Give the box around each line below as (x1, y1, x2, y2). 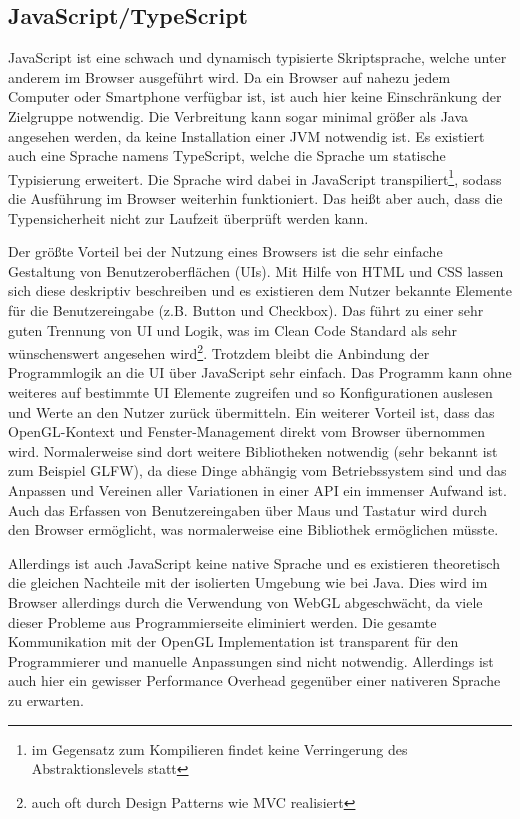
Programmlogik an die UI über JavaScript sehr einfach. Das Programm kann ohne (8, 362, 512, 383)
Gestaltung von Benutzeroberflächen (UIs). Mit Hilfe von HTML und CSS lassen (8, 260, 504, 281)
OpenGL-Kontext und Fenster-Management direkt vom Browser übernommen (8, 421, 486, 442)
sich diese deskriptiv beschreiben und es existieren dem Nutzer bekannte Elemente (8, 280, 512, 301)
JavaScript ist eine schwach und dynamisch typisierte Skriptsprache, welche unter (8, 47, 507, 68)
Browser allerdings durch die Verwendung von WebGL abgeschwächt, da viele (8, 591, 483, 612)
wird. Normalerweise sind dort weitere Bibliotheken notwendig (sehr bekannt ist (8, 440, 498, 461)
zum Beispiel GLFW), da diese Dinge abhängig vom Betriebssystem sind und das (8, 460, 507, 481)
